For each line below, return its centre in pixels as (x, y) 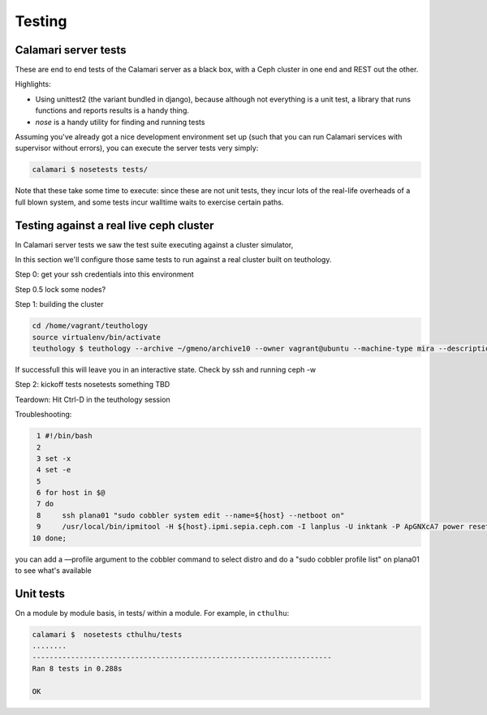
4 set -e (54, 470)
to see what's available (54, 571)
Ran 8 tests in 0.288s (77, 669)
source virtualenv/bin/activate (97, 337)
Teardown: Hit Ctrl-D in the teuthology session (93, 399)
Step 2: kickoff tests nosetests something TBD (93, 385)
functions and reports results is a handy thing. (112, 110)
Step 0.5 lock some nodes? (60, 289)
